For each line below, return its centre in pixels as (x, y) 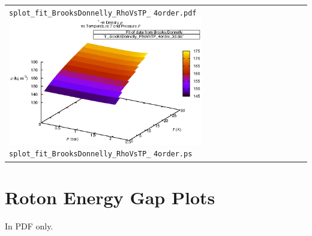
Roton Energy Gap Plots (110, 197)
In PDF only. (29, 226)
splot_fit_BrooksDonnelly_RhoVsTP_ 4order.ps (101, 154)
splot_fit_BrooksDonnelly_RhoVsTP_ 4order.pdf (103, 13)
